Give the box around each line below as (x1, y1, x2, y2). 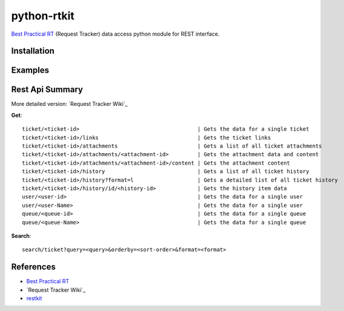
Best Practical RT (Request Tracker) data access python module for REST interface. (11, 30, 220, 38)
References (11, 262, 56, 272)
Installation (11, 46, 55, 56)
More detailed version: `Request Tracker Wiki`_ (11, 100, 128, 108)
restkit (26, 295, 42, 302)
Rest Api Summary (11, 85, 83, 95)
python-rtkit (11, 9, 75, 22)
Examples (11, 65, 50, 76)
